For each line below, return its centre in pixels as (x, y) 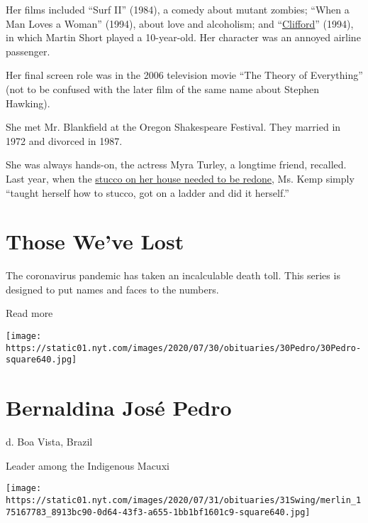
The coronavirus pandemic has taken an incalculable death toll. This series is (173, 275)
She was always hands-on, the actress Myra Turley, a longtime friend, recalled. (176, 165)
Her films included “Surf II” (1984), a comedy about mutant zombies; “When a (178, 9)
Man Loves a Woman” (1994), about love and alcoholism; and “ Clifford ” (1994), (180, 23)
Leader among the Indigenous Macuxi (88, 465)
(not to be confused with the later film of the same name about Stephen (162, 88)
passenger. (28, 51)
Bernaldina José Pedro (119, 408)
